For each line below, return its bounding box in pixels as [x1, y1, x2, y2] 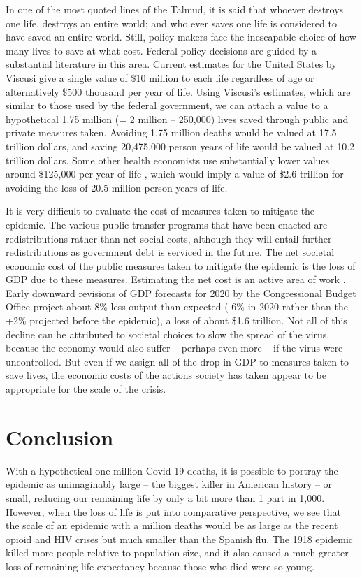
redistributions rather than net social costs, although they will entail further [6, 231, 332, 245]
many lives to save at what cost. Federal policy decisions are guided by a [6, 43, 317, 57]
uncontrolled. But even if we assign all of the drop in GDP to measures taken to [6, 354, 349, 368]
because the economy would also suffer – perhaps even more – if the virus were [6, 340, 343, 355]
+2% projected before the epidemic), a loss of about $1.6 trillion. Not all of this [6, 313, 347, 328]
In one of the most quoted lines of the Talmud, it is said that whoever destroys [6, 2, 344, 16]
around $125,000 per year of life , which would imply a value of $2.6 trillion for [6, 166, 344, 181]
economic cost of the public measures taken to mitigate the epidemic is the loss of [6, 258, 356, 273]
